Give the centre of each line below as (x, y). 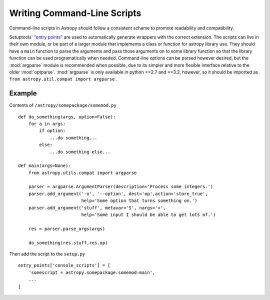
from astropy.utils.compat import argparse (82, 173)
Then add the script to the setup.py (47, 254)
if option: (52, 131)
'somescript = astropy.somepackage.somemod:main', (92, 272)
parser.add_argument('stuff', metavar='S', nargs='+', (97, 208)
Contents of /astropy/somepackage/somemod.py (63, 105)
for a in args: (47, 123)
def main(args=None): (44, 166)
